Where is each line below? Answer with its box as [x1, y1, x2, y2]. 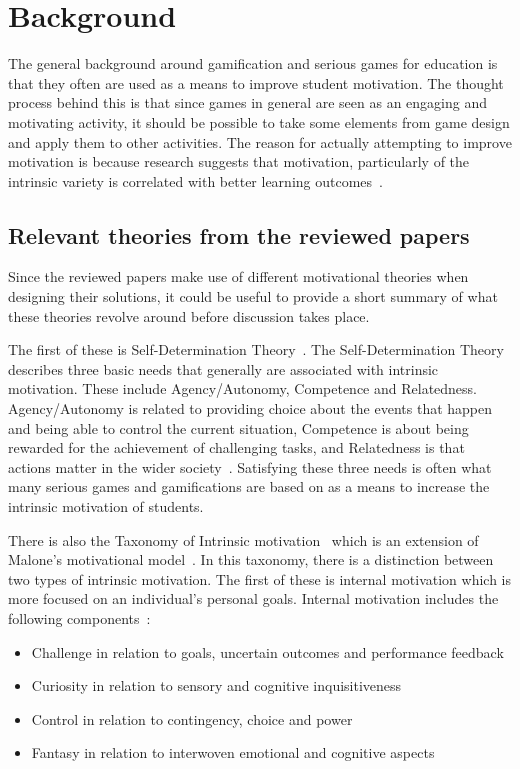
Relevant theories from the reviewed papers [8, 219, 470, 250]
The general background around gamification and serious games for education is [8, 53, 498, 74]
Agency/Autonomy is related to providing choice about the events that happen [8, 398, 493, 419]
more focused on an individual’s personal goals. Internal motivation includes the [8, 588, 499, 609]
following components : [8, 607, 151, 628]
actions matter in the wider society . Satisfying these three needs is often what [8, 456, 492, 477]
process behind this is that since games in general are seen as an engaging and [8, 92, 488, 113]
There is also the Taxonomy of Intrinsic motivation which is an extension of [8, 529, 479, 550]
